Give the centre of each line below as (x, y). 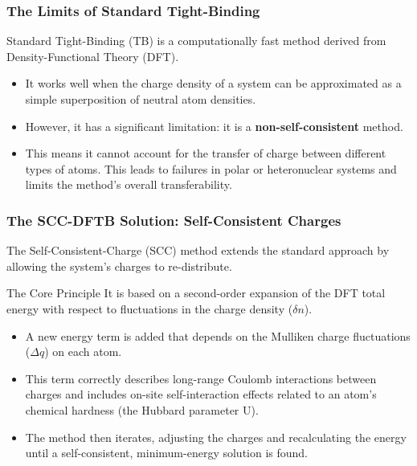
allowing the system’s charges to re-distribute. (119, 266)
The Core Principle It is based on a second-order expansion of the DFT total (196, 293)
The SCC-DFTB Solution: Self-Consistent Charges (174, 220)
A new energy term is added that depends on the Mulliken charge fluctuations (218, 335)
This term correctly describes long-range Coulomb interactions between (201, 378)
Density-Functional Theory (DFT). (93, 56)
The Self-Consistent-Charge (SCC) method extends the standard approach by (198, 250)
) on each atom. (83, 352)
